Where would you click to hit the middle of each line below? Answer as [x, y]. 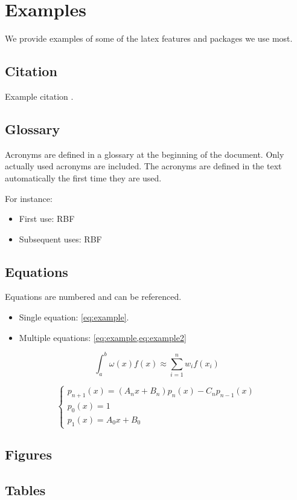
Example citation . [39, 96]
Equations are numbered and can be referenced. [93, 297]
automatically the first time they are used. [83, 177]
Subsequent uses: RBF [60, 239]
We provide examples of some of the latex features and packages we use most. [149, 38]
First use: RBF [47, 219]
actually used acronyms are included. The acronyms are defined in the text [143, 166]
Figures [28, 454]
